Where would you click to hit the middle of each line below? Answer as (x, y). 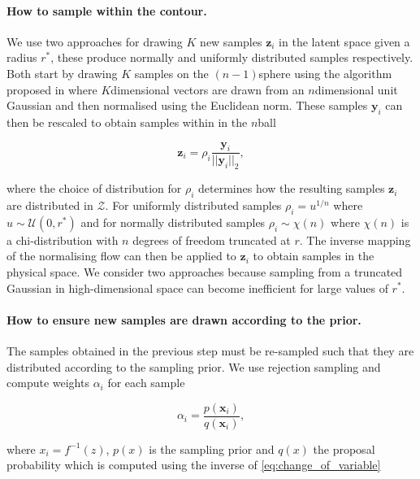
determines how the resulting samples (292, 188)
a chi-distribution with (63, 239)
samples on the (171, 73)
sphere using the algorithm (325, 73)
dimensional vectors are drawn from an (208, 89)
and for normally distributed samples (173, 222)
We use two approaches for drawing (95, 41)
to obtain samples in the (314, 256)
